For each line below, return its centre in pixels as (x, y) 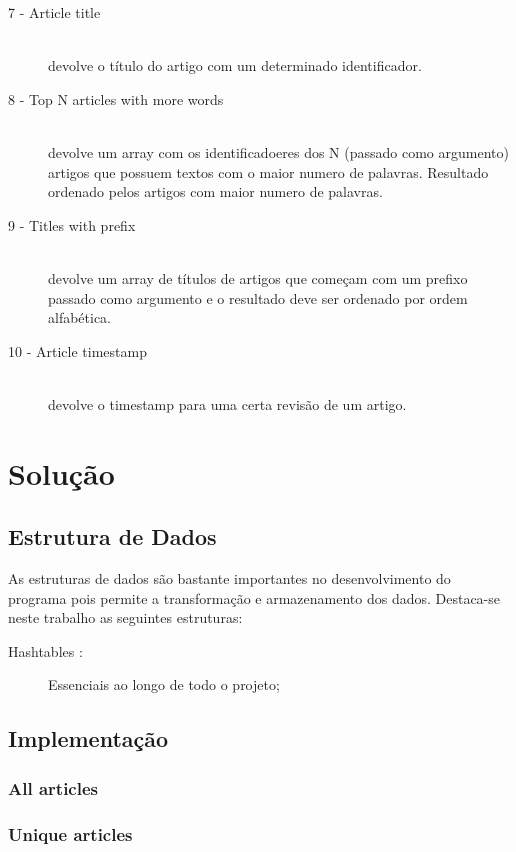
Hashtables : (45, 650)
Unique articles (70, 833)
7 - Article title (54, 12)
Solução (61, 472)
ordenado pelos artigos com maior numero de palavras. (215, 191)
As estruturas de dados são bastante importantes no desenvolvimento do (229, 578)
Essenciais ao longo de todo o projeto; (164, 684)
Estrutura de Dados (112, 536)
